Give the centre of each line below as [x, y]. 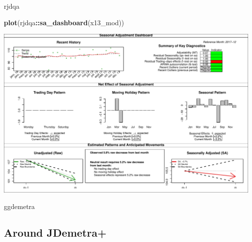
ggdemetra [19, 206]
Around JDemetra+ [55, 233]
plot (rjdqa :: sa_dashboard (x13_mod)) [64, 22]
